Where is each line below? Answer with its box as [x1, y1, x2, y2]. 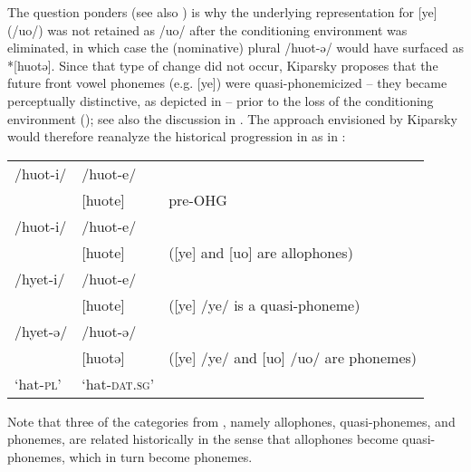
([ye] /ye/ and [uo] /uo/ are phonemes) [168, 346, 418, 368]
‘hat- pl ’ [14, 372, 62, 394]
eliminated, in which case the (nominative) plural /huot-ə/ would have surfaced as [7, 38, 464, 57]
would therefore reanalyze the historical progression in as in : [7, 127, 346, 146]
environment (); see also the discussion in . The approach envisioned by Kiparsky [7, 109, 457, 128]
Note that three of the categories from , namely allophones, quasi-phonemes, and [7, 411, 456, 430]
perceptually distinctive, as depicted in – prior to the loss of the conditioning [7, 91, 434, 110]
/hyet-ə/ [14, 320, 68, 342]
